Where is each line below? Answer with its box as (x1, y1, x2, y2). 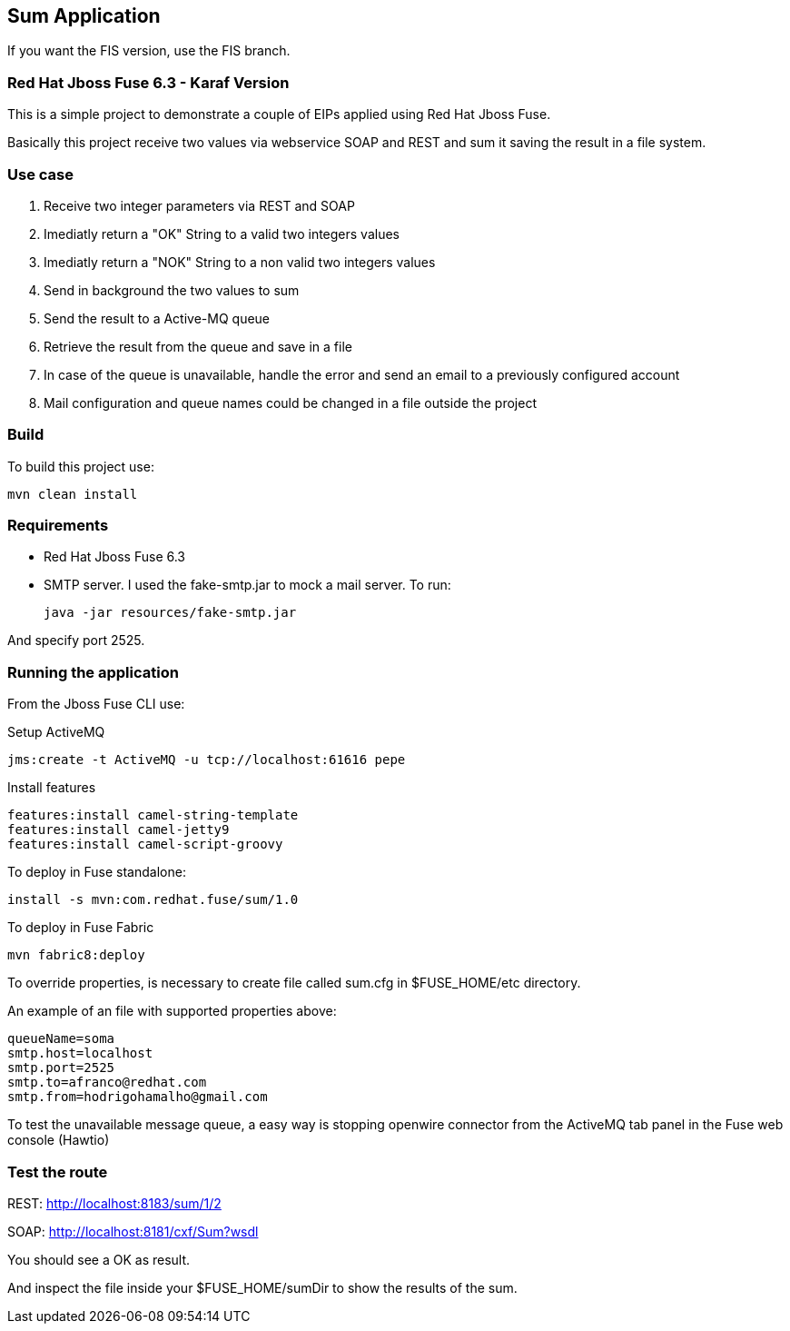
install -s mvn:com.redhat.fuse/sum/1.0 (7, 892, 299, 908)
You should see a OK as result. (7, 1251, 191, 1267)
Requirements (7, 516, 109, 535)
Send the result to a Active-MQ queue (44, 310, 271, 326)
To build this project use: (7, 458, 154, 474)
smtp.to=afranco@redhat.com (7, 1075, 207, 1090)
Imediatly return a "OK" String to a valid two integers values (44, 225, 400, 242)
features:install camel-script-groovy (7, 837, 283, 852)
